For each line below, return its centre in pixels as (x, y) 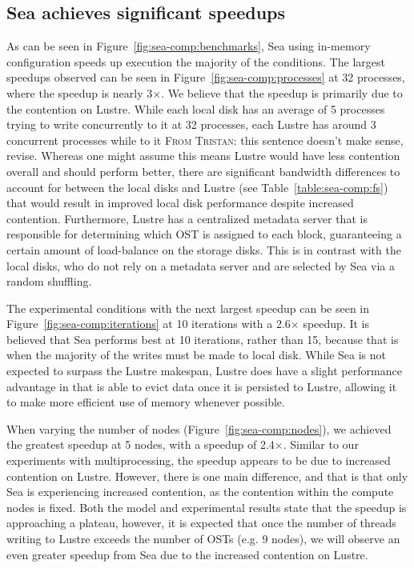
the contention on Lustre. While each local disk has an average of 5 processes (196, 108)
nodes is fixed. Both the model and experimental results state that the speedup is (207, 507)
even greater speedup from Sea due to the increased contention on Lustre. (187, 554)
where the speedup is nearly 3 (80, 92)
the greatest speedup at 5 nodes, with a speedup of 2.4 (141, 444)
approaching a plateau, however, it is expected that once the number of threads (201, 523)
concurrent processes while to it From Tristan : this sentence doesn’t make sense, (205, 140)
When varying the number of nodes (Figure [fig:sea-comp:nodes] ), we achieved (199, 428)
